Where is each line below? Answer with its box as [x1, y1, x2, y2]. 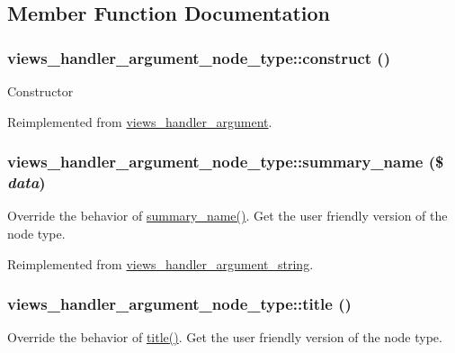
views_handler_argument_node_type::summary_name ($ [7, 150, 444, 173]
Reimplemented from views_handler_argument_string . [7, 254, 314, 273]
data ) [7, 171, 46, 194]
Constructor [7, 82, 74, 100]
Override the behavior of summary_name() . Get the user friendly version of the [7, 206, 448, 225]
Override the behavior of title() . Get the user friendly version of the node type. [7, 328, 442, 347]
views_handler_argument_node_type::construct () [7, 46, 390, 68]
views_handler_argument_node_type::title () [7, 293, 352, 315]
